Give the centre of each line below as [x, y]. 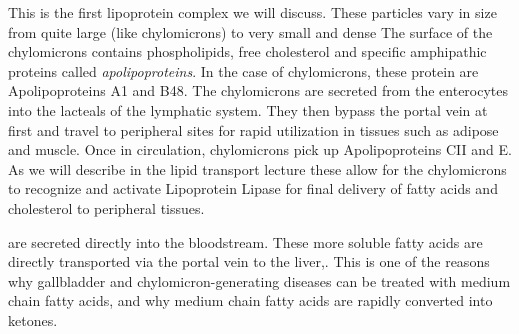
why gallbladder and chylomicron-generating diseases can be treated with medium [259, 280]
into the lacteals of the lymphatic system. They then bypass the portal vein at [248, 109]
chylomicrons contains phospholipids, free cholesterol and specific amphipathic [247, 51]
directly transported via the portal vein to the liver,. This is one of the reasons [249, 261]
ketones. [33, 319]
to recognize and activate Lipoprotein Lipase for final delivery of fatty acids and [253, 188]
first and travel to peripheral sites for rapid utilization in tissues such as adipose [253, 129]
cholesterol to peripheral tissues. [106, 207]
